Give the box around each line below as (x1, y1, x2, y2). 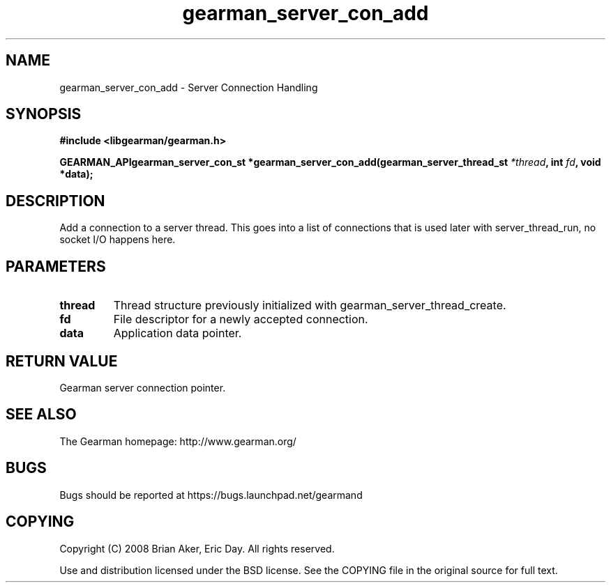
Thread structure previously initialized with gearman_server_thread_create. (113, 298, 506, 313)
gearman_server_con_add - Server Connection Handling (59, 81, 318, 93)
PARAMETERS (6, 257, 106, 275)
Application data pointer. (113, 326, 242, 341)
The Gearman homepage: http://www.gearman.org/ (59, 435, 296, 447)
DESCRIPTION (6, 192, 105, 210)
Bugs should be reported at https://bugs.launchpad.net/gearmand (59, 488, 363, 501)
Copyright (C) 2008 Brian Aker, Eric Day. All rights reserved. (59, 542, 335, 555)
